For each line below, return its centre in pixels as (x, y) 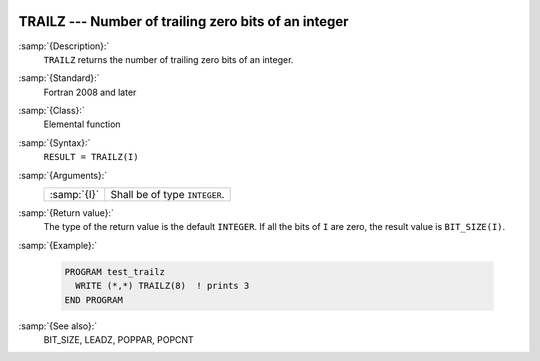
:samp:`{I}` (74, 195)
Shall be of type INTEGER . (167, 195)
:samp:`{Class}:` (51, 111)
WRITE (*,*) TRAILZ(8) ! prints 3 (162, 286)
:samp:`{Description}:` (64, 46)
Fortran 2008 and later (90, 92)
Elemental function (82, 124)
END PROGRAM (94, 299)
